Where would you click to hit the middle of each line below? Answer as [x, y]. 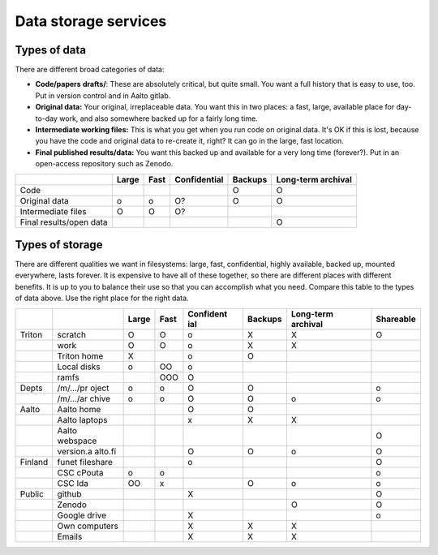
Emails [70, 536]
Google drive [82, 515]
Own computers [88, 526]
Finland [34, 462]
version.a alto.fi [87, 451]
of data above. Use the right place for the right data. [102, 298]
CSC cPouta [80, 472]
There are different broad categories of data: [90, 70]
